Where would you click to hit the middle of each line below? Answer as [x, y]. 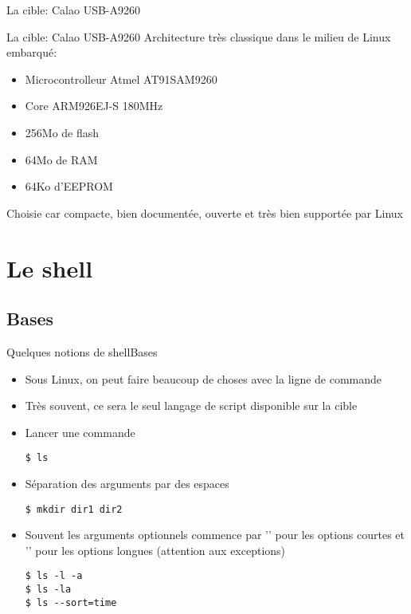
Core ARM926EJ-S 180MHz [94, 106]
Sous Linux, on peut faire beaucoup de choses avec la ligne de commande [204, 378]
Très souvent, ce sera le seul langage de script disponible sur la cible [191, 405]
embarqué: [32, 52]
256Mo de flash [62, 132]
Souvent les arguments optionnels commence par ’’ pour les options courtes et [215, 535]
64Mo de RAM [61, 159]
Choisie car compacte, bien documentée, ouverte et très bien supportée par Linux [205, 213]
